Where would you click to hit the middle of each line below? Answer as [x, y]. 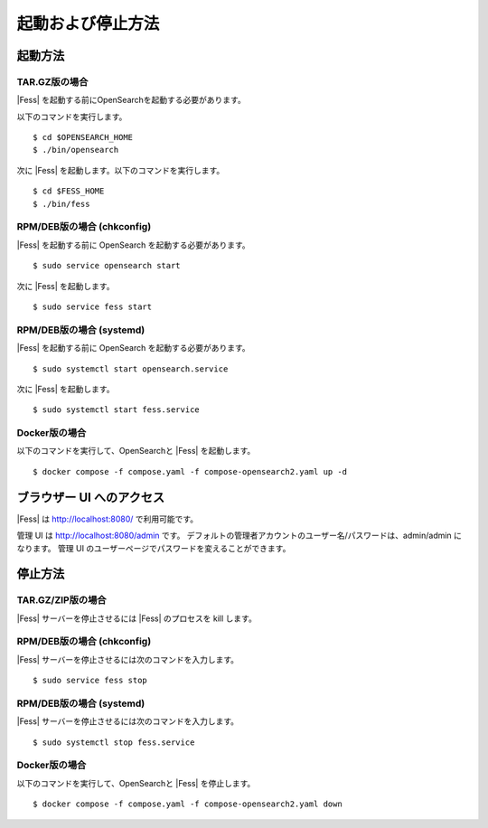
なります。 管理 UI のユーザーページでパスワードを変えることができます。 [154, 548]
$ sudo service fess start [93, 306]
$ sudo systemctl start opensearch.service [131, 369]
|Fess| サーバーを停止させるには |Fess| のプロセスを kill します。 [136, 618]
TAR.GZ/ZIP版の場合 [62, 600]
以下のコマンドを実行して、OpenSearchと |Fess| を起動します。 [136, 451]
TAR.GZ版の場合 [52, 81]
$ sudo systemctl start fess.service [117, 410]
